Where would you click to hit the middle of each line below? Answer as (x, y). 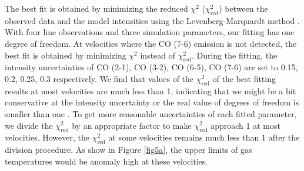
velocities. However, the (47, 137)
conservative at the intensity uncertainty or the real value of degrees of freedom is (152, 102)
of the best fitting (244, 78)
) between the (243, 8)
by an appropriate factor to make (132, 125)
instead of (158, 55)
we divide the (29, 125)
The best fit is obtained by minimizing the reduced (96, 8)
